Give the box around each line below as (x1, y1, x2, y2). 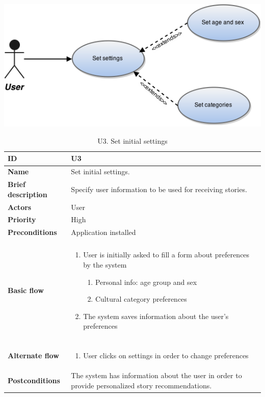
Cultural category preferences (95, 294, 187, 304)
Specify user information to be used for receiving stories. (71, 183, 247, 194)
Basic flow (8, 285, 44, 296)
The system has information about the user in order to (71, 370, 242, 381)
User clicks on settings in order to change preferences (83, 350, 249, 361)
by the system (83, 259, 127, 270)
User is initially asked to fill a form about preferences (83, 249, 250, 260)
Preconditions (8, 227, 57, 237)
